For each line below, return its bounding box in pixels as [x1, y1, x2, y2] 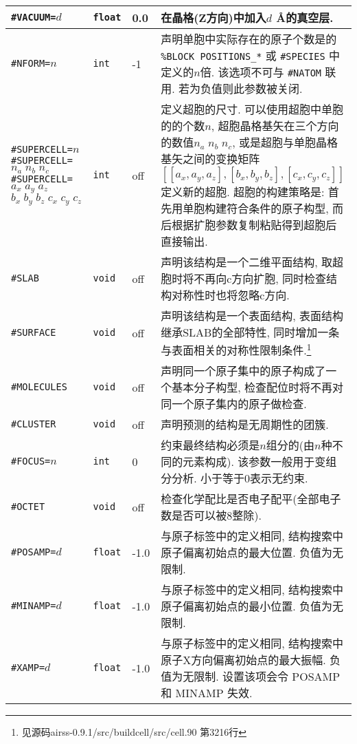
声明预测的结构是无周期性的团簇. [161, 416, 329, 433]
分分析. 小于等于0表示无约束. [161, 470, 308, 487]
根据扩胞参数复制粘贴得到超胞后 [172, 217, 337, 233]
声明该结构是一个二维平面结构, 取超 [161, 254, 343, 270]
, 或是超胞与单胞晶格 [232, 134, 338, 150]
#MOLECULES [11, 381, 67, 393]
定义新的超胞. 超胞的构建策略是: [161, 184, 325, 200]
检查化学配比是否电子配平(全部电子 [161, 491, 341, 507]
